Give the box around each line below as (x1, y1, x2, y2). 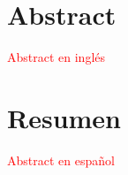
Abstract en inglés (7, 48, 106, 66)
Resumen (7, 99, 121, 135)
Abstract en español (7, 150, 115, 169)
